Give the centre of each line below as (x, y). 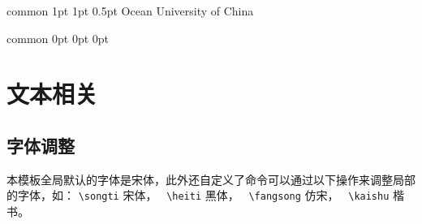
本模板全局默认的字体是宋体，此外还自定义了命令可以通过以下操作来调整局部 (211, 179)
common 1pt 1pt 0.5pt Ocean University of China (130, 11)
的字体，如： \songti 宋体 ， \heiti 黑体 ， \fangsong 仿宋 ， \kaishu (198, 195)
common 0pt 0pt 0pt (58, 38)
